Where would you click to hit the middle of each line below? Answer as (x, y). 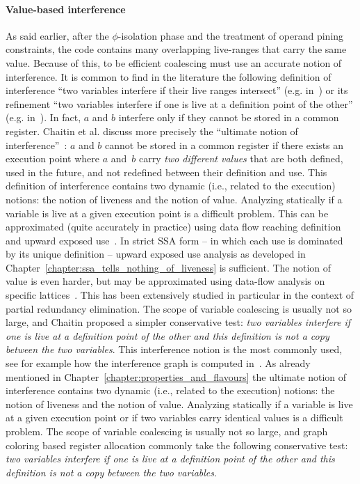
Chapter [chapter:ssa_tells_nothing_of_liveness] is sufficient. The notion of (169, 267)
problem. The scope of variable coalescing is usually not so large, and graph (167, 431)
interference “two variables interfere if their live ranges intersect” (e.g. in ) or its (177, 90)
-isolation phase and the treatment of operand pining (231, 35)
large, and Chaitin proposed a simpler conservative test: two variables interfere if (178, 322)
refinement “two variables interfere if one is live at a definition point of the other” (179, 103)
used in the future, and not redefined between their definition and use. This (166, 172)
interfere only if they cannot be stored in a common (229, 117)
